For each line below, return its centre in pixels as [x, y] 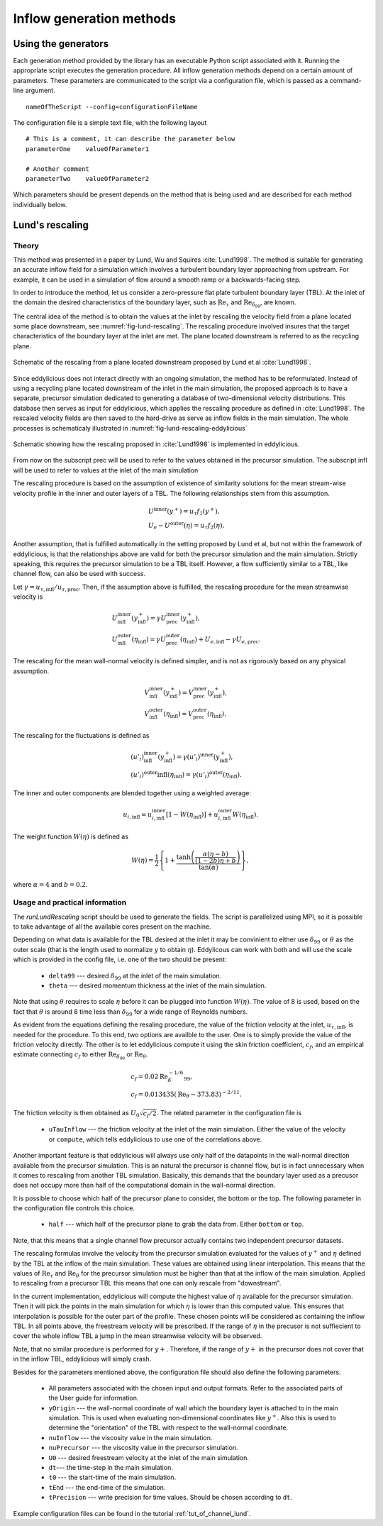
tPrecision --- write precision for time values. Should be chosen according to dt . [171, 1498]
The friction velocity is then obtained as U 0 [76, 1114]
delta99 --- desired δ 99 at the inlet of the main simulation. [135, 977]
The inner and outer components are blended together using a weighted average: [132, 793]
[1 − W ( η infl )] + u [192, 815]
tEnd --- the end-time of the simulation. [107, 1487]
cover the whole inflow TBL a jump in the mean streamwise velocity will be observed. [138, 1336]
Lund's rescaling [51, 225]
